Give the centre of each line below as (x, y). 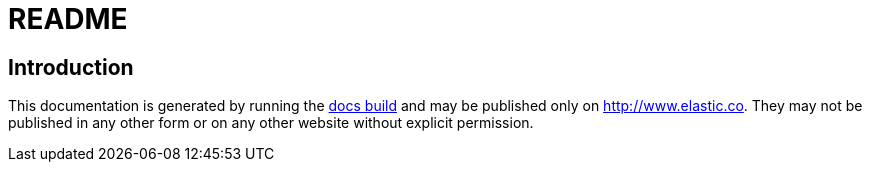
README (68, 19)
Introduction (71, 67)
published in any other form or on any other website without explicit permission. (271, 123)
